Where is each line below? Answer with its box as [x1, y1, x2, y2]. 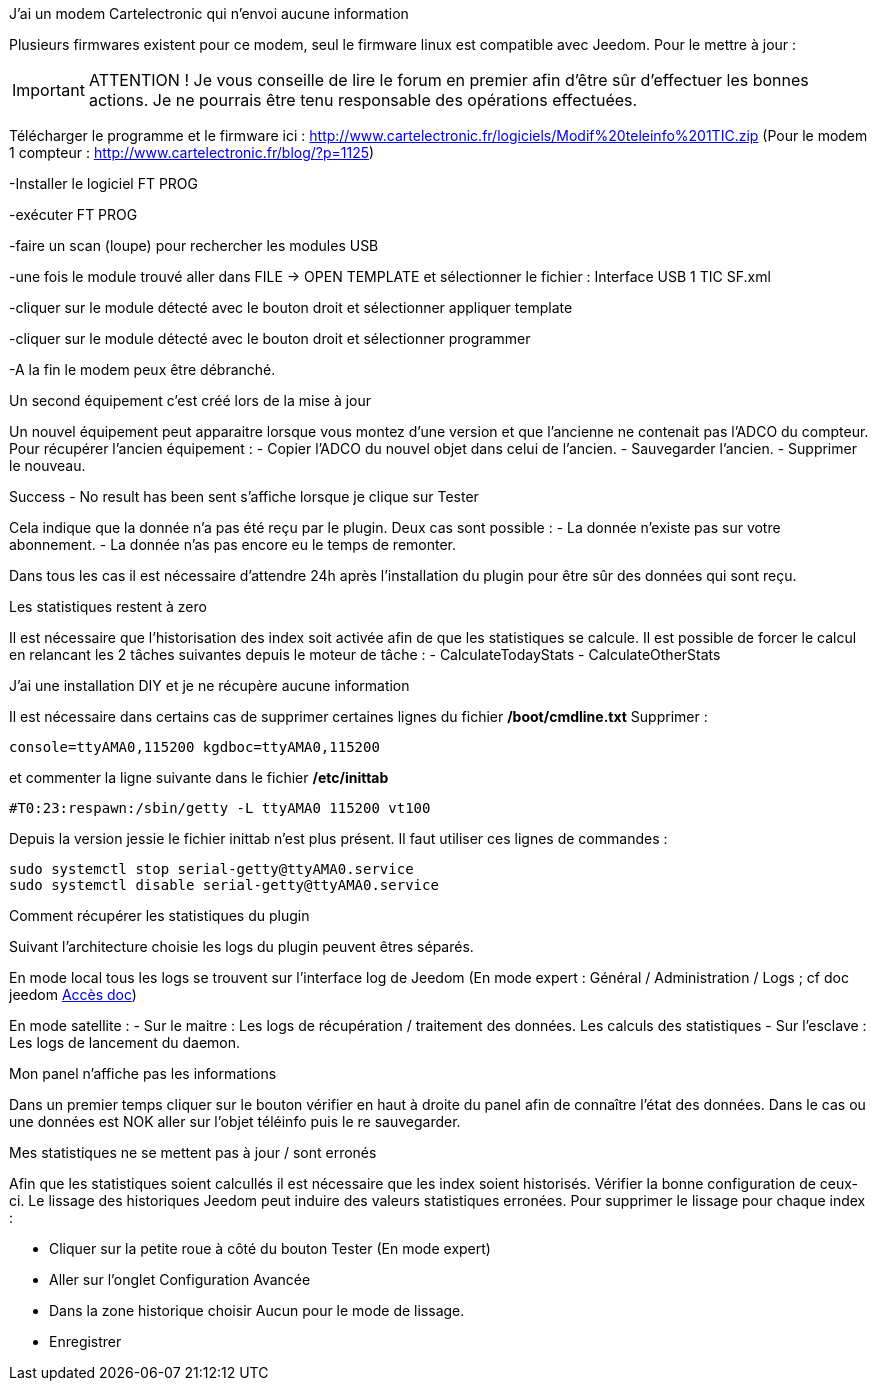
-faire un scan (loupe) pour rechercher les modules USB [9, 237, 379, 254]
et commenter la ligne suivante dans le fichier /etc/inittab [9, 769, 389, 786]
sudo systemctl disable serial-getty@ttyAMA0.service [9, 877, 439, 893]
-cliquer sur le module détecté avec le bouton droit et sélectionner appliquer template [9, 299, 573, 316]
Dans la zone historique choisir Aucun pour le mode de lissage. [49, 1302, 465, 1319]
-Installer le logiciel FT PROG [9, 175, 198, 192]
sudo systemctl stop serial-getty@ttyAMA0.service [9, 861, 414, 877]
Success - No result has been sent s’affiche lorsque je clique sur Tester [9, 488, 479, 505]
